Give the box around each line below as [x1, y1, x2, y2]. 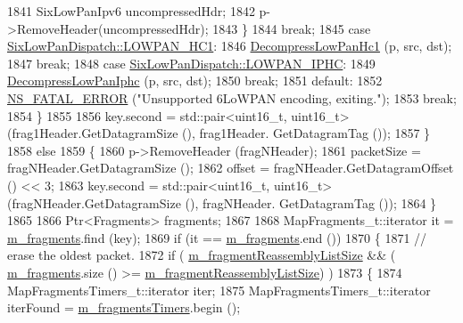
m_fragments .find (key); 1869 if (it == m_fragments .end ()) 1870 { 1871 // [7, 228, 427, 246]
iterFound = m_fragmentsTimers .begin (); [7, 298, 241, 317]
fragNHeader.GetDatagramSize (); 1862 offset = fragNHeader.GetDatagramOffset [7, 158, 454, 177]
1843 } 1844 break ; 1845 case [212, 19, 371, 37]
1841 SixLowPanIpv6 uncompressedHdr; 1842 [7, 2, 255, 20]
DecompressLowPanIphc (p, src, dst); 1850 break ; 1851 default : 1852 [7, 71, 383, 90]
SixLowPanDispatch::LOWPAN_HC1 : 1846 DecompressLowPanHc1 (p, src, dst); [7, 36, 452, 55]
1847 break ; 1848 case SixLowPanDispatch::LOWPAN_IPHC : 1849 [7, 53, 376, 72]
